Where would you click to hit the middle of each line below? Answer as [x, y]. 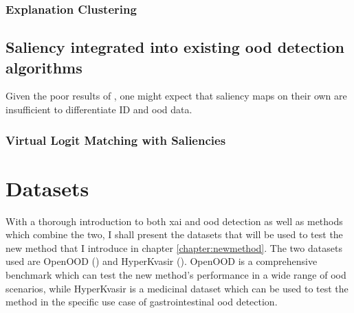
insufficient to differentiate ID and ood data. [99, 109]
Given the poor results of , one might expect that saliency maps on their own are [176, 96]
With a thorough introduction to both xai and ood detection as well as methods [174, 221]
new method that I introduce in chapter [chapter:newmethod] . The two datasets [174, 247]
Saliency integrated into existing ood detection [175, 47]
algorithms [44, 67]
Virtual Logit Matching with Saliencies [116, 140]
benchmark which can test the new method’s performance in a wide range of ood [176, 274]
